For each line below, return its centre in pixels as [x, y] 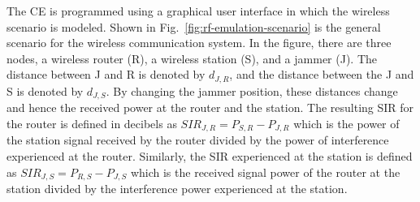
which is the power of [346, 123]
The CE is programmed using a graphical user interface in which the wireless [198, 11]
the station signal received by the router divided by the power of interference [198, 140]
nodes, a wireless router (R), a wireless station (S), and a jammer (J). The [192, 58]
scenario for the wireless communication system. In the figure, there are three [199, 43]
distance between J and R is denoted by [106, 74]
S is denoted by [45, 90]
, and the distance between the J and [322, 74]
